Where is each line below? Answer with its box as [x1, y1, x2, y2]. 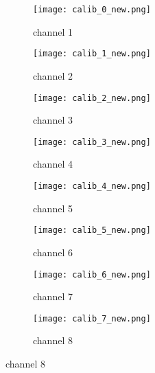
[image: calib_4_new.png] [33, 181, 151, 191]
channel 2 [33, 68, 73, 82]
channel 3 [33, 113, 73, 127]
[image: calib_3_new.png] [33, 137, 151, 147]
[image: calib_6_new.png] [33, 269, 151, 280]
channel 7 [33, 289, 73, 304]
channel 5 [33, 201, 73, 215]
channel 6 [33, 245, 73, 259]
